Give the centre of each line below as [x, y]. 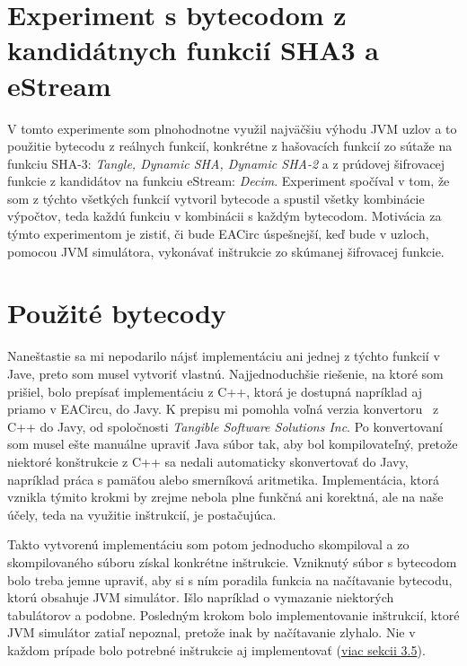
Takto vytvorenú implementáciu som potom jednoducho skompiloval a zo [208, 544]
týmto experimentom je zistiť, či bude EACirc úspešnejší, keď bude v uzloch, [218, 234]
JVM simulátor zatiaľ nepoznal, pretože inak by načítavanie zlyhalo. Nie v [211, 632]
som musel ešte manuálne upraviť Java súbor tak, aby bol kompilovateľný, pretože [233, 444]
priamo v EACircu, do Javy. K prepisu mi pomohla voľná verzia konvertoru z [223, 409]
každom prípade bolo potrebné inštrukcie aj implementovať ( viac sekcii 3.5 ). [216, 649]
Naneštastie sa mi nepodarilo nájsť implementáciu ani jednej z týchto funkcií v [224, 356]
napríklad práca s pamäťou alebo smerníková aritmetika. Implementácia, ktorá [224, 479]
